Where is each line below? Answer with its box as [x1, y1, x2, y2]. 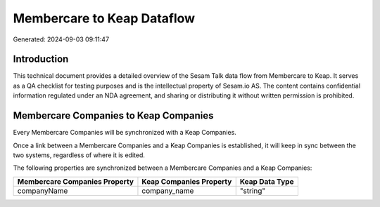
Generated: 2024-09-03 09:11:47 [13, 35, 109, 44]
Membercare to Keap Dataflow [13, 11, 196, 26]
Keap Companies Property [141, 176, 232, 186]
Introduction [13, 53, 69, 65]
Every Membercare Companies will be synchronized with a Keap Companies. [13, 128, 237, 137]
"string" [239, 186, 266, 196]
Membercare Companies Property [17, 176, 134, 186]
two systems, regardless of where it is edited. [13, 151, 146, 159]
